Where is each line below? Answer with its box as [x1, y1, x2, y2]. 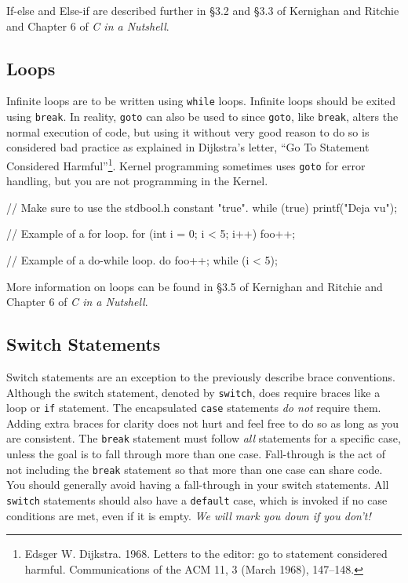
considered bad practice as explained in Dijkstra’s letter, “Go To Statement [6, 139, 370, 155]
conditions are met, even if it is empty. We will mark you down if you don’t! [6, 507, 371, 523]
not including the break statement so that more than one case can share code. [6, 461, 383, 477]
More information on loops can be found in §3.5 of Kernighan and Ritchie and [6, 278, 383, 294]
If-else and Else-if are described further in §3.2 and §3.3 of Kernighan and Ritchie [6, 2, 399, 18]
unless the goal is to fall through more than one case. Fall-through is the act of [6, 446, 385, 462]
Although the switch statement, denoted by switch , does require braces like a [6, 384, 381, 400]
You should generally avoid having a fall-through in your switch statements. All [6, 476, 389, 493]
